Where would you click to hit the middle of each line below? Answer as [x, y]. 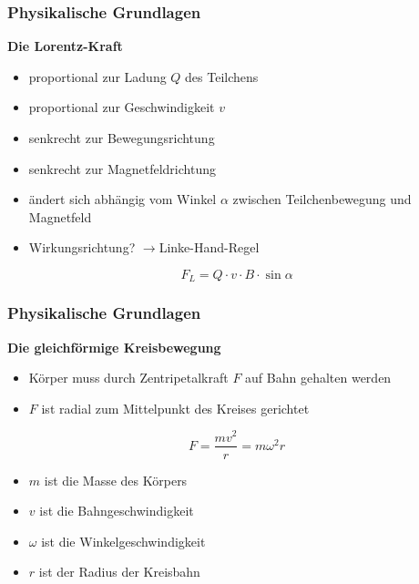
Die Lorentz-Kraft [65, 46]
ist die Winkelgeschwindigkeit [123, 541]
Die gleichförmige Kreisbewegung [114, 347]
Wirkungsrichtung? [82, 247]
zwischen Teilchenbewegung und [322, 199]
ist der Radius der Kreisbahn [119, 572]
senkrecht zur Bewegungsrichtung [122, 138]
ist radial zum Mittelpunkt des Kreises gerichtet [175, 408]
